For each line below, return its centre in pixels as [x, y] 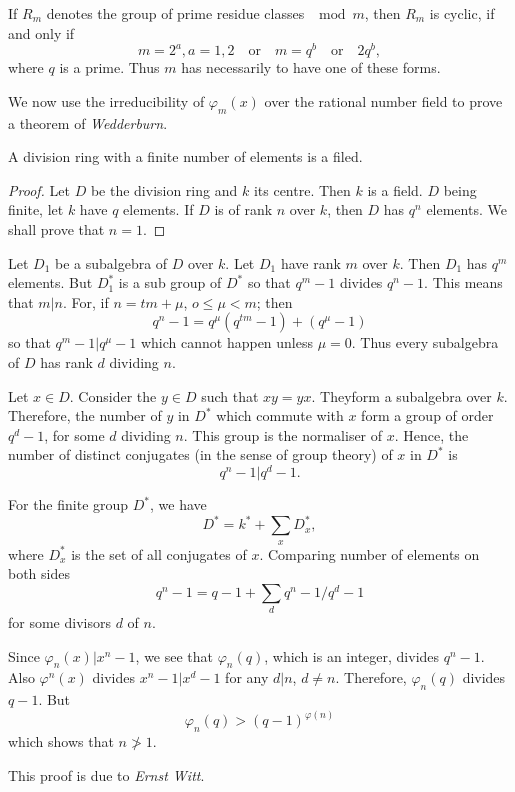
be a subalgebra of [111, 262]
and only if [41, 32]
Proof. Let [39, 189]
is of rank [243, 209]
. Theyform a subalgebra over [401, 395]
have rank [310, 262]
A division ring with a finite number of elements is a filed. [185, 156]
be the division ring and [164, 189]
